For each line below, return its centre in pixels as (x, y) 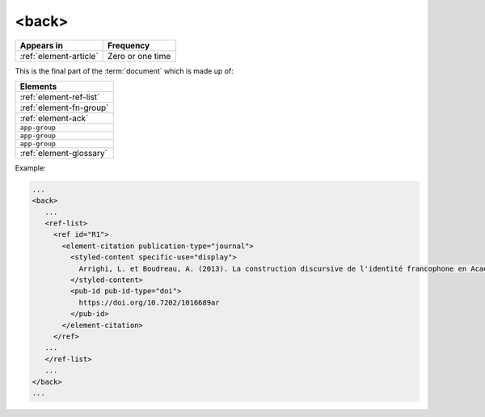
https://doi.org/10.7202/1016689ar (149, 302)
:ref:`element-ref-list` (60, 97)
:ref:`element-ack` (54, 118)
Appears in (42, 45)
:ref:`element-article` (59, 56)
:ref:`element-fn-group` (64, 107)
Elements (38, 86)
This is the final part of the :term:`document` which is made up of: (124, 71)
